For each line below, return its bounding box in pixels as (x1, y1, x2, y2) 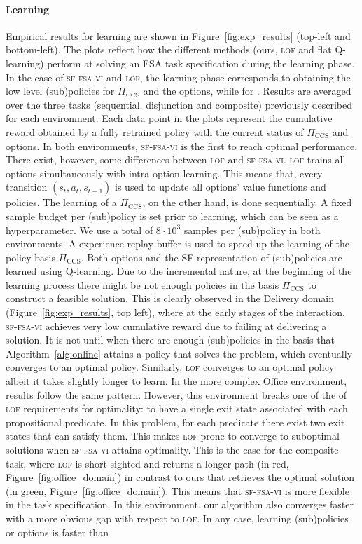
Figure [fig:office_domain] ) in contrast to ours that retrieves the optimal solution (6, 470, 355, 484)
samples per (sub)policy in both (183, 222, 321, 237)
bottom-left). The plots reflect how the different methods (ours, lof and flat (6, 42, 332, 57)
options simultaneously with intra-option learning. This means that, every (6, 165, 323, 180)
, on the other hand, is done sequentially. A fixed (142, 195, 352, 210)
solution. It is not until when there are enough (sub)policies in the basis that (6, 332, 335, 347)
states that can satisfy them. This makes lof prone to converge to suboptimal (6, 428, 340, 443)
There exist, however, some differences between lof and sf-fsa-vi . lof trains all (6, 152, 346, 167)
